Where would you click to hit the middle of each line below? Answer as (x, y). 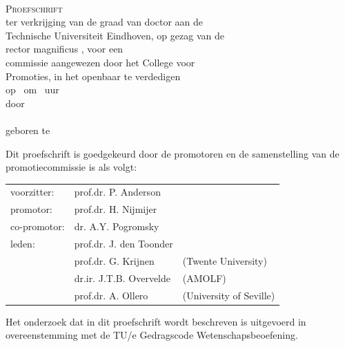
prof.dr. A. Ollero (111, 295)
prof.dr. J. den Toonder (124, 243)
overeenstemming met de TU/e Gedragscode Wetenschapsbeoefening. (152, 335)
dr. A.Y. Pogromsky (117, 226)
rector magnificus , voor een (65, 49)
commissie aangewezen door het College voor (100, 62)
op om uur (32, 90)
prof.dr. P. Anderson (117, 192)
